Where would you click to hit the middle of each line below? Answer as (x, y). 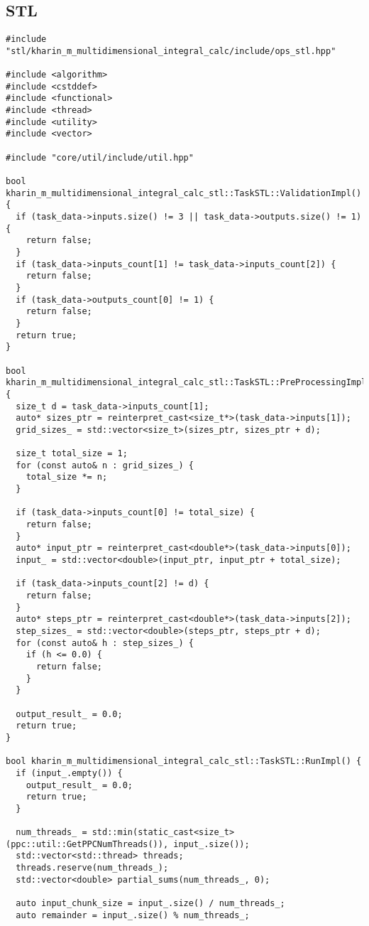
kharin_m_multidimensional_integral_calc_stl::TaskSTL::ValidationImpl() (184, 193)
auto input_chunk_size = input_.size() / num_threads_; (150, 904)
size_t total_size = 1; (72, 454)
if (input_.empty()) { (69, 773)
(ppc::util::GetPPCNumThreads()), (87, 844)
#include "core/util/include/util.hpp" (100, 157)
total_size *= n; (67, 477)
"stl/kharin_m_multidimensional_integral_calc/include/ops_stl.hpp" (171, 51)
